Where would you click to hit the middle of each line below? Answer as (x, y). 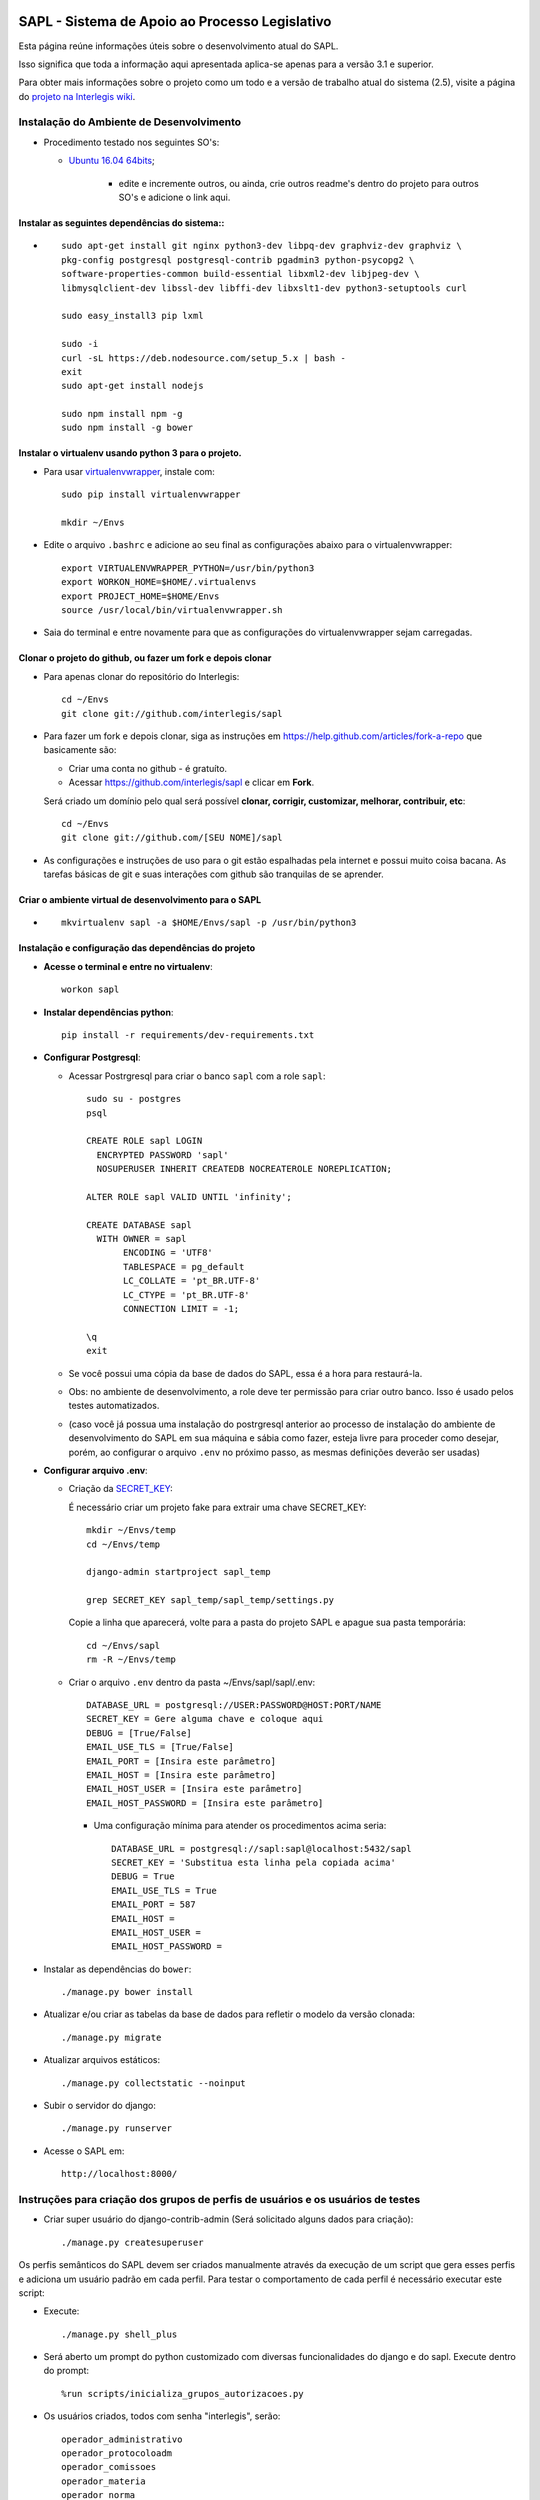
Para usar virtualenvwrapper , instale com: (129, 471)
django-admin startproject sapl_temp (179, 1572)
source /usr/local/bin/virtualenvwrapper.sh (172, 609)
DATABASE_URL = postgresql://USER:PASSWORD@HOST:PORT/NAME (234, 1705)
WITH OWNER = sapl (141, 1239)
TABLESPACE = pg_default (184, 1266)
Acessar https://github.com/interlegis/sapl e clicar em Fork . (191, 782)
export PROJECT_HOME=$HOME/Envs (140, 596)
